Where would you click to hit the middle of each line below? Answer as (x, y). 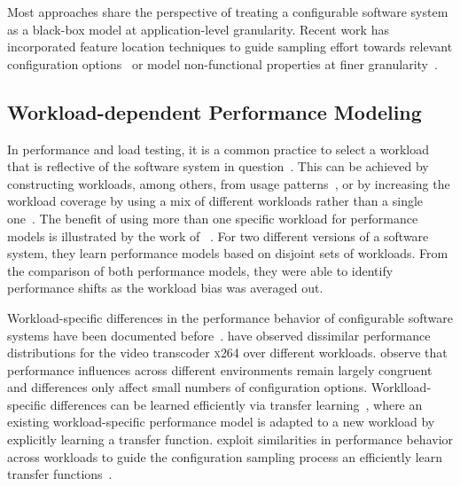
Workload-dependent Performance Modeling (214, 111)
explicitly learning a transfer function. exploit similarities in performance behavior (230, 439)
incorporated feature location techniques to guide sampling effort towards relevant (230, 47)
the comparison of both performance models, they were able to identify (200, 270)
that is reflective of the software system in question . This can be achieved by (218, 166)
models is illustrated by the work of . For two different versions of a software (218, 235)
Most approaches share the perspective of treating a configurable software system (228, 12)
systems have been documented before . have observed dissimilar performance (219, 335)
